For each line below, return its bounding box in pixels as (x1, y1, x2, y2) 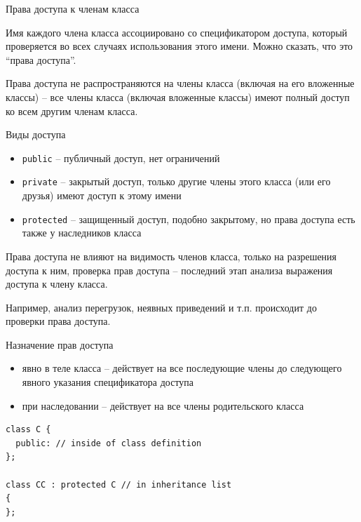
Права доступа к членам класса (6, 1, 139, 15)
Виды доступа (6, 127, 66, 142)
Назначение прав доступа (6, 337, 114, 352)
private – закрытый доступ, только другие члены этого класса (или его (22, 174, 331, 189)
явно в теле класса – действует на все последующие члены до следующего (22, 361, 342, 375)
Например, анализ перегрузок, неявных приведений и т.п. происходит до (6, 300, 317, 314)
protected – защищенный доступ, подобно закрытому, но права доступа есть (22, 211, 355, 226)
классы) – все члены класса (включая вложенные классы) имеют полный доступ (6, 89, 350, 104)
